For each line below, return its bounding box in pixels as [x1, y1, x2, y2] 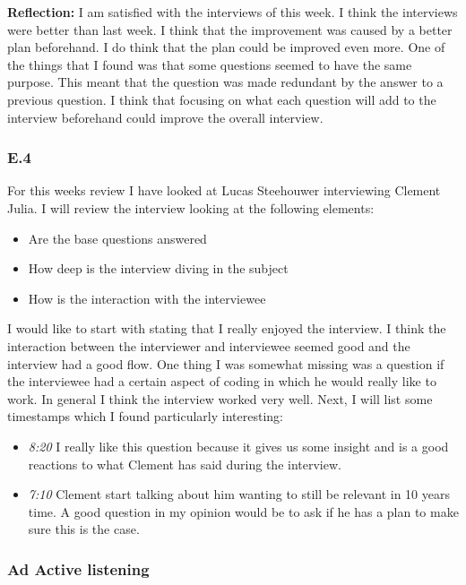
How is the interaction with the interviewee [28, 288, 266, 307]
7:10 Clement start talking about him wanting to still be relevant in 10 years [28, 485, 451, 503]
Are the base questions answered [28, 228, 207, 247]
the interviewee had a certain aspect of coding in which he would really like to [7, 372, 436, 391]
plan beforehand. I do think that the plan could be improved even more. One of [7, 38, 445, 56]
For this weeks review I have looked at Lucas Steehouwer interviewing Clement [7, 181, 441, 200]
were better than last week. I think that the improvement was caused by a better [7, 20, 453, 39]
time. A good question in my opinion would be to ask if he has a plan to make [28, 502, 459, 520]
